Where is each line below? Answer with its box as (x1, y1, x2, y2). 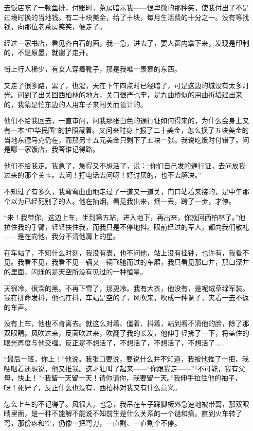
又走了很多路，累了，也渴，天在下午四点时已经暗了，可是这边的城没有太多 (4, 80, 242, 90)
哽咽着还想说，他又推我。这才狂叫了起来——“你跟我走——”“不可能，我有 (4, 363, 238, 373)
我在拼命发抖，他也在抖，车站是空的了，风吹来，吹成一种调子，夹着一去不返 (4, 292, 249, 303)
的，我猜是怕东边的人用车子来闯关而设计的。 (4, 99, 147, 109)
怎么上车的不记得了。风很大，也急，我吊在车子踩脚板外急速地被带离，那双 (4, 398, 242, 409)
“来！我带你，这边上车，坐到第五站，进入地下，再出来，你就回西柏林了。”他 (4, 212, 246, 222)
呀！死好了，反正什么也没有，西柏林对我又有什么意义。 (4, 382, 181, 392)
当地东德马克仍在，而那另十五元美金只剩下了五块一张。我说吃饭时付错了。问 (4, 134, 249, 144)
